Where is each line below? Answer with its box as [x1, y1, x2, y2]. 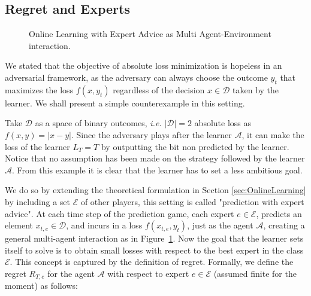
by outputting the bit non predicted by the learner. [101, 140, 289, 152]
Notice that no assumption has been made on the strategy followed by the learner [5, 152, 305, 164]
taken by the [233, 83, 279, 96]
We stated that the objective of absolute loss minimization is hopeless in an [5, 59, 282, 72]
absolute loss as [194, 117, 252, 129]
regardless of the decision [113, 83, 205, 96]
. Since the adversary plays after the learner [71, 128, 232, 141]
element [5, 219, 34, 231]
